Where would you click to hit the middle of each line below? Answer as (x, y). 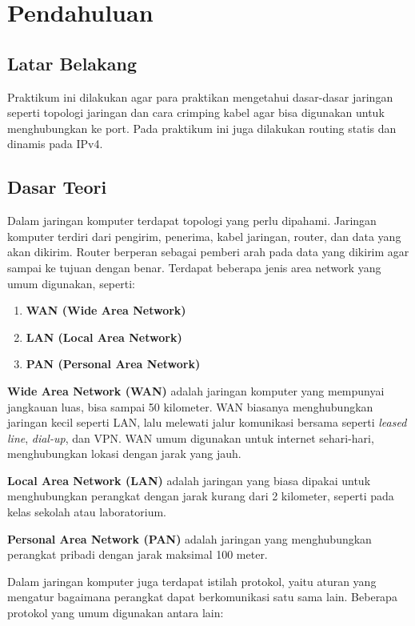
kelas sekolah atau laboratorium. (87, 512)
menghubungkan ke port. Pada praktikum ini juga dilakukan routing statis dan (202, 128)
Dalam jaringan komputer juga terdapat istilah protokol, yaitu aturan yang (192, 581)
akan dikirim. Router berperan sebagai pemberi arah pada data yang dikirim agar (208, 252)
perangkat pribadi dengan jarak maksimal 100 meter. (138, 554)
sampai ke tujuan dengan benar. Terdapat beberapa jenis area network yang (194, 267)
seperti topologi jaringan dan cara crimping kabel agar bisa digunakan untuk (196, 112)
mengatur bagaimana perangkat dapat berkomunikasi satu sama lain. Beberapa (202, 597)
